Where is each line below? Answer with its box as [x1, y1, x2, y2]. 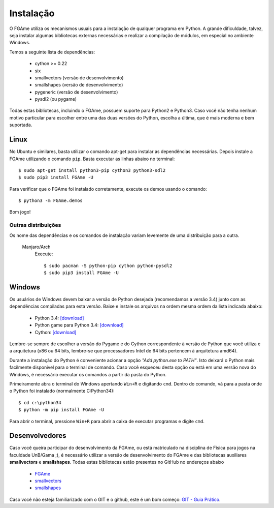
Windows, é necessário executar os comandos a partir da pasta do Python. [9, 371, 167, 377]
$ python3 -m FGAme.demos [18, 198, 83, 203]
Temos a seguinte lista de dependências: [9, 49, 95, 55]
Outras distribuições [9, 222, 61, 229]
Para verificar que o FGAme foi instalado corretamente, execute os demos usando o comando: [9, 186, 208, 192]
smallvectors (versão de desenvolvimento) [35, 74, 124, 81]
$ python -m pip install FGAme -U [18, 407, 104, 413]
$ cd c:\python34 [18, 400, 61, 405]
